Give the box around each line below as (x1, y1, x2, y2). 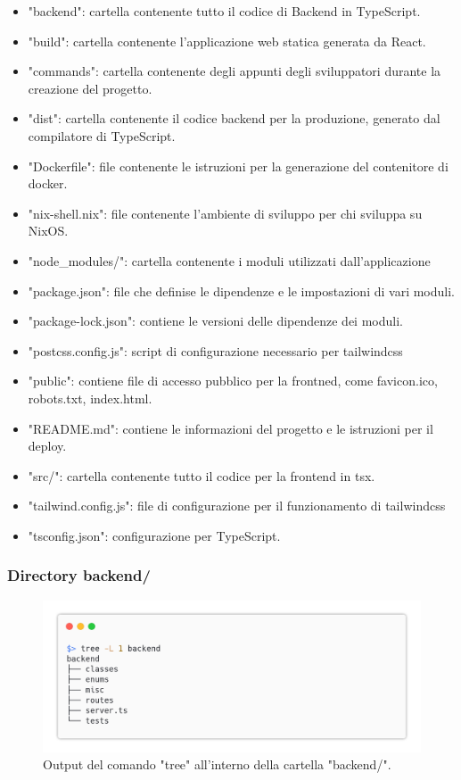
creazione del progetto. (28, 79, 152, 97)
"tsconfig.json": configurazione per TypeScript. (28, 526, 281, 544)
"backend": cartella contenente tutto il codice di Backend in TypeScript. (28, 2, 421, 20)
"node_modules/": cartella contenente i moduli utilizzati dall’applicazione (28, 251, 431, 270)
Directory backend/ (7, 564, 151, 586)
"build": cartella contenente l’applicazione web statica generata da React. (28, 31, 426, 50)
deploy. (28, 436, 67, 455)
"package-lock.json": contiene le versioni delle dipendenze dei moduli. (28, 311, 403, 330)
